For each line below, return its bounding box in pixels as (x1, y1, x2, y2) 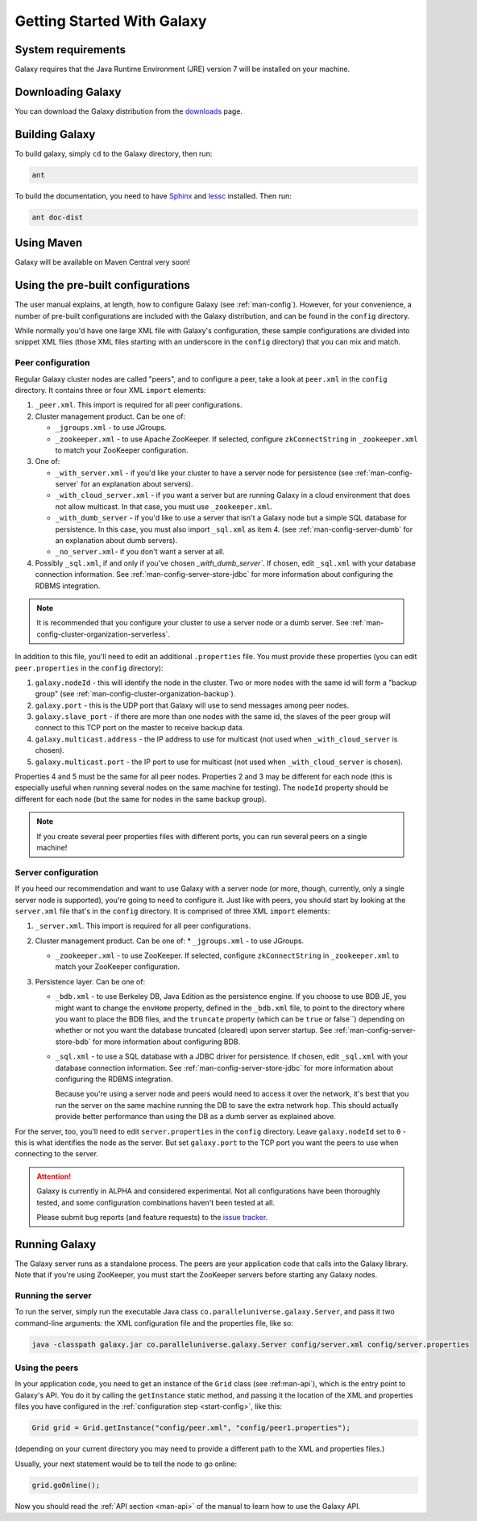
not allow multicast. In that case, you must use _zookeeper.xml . (55, 501, 273, 512)
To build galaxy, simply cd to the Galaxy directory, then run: (15, 148, 213, 158)
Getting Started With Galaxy (15, 12, 207, 30)
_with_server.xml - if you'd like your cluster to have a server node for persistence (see (55, 468, 354, 478)
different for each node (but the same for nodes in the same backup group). (15, 794, 267, 804)
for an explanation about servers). (81, 479, 193, 489)
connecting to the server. (15, 1149, 98, 1159)
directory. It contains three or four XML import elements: (15, 385, 206, 395)
